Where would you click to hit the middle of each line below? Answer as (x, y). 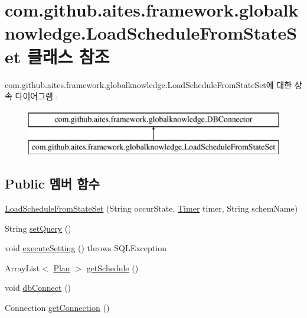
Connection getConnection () (57, 308)
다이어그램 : (37, 96)
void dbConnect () (38, 288)
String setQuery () (38, 228)
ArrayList (22, 267)
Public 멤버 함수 (52, 184)
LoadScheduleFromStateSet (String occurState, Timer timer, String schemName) (151, 208)
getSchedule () (112, 267)
